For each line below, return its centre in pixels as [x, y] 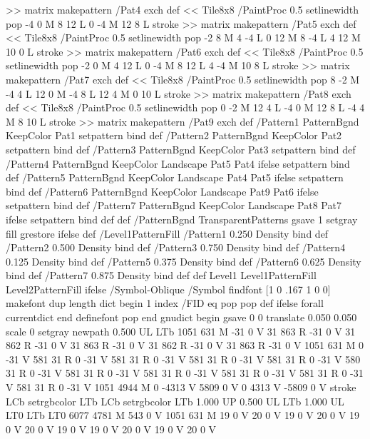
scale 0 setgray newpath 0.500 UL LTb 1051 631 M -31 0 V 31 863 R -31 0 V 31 [181, 331]
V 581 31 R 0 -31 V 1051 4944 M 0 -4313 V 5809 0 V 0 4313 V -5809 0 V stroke [181, 387]
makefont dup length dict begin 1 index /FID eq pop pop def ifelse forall [165, 303]
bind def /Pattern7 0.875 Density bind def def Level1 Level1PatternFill [161, 275]
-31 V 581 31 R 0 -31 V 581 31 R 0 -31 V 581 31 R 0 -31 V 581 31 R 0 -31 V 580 [183, 359]
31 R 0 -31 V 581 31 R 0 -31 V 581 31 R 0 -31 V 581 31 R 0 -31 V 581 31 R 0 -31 [185, 373]
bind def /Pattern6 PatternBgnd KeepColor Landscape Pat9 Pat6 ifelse [162, 191]
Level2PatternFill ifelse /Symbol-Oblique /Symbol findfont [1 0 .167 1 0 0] [168, 289]
